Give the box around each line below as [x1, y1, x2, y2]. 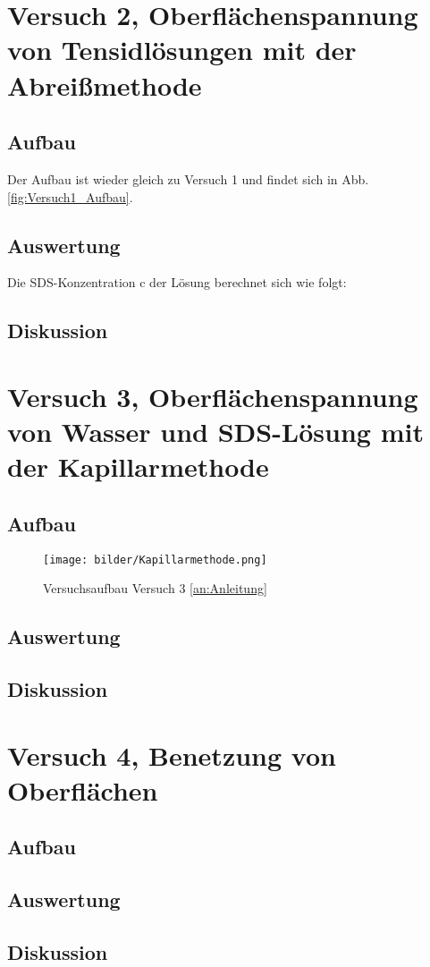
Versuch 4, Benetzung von [7, 736, 336, 773]
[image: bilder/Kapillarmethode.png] [43, 553, 267, 566]
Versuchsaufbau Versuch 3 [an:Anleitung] [43, 579, 267, 598]
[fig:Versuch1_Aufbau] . [7, 187, 133, 206]
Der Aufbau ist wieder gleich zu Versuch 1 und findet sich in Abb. [7, 169, 369, 188]
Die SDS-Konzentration [7, 273, 136, 292]
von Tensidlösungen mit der [7, 31, 357, 68]
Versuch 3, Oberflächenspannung [7, 377, 418, 414]
